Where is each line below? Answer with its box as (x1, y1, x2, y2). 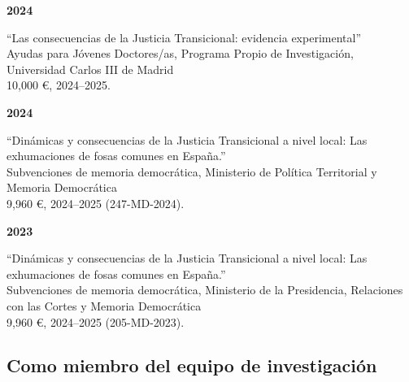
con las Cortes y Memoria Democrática (7, 297, 202, 314)
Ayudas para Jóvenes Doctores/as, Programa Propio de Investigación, (7, 45, 354, 62)
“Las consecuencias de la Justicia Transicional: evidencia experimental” (7, 28, 361, 46)
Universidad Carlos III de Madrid (7, 60, 174, 77)
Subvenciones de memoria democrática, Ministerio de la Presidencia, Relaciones (7, 281, 403, 298)
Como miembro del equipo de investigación (7, 353, 377, 378)
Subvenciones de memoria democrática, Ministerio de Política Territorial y (7, 163, 377, 180)
